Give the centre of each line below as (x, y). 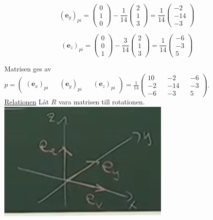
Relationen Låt (27, 102)
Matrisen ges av (28, 69)
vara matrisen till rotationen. (102, 102)
